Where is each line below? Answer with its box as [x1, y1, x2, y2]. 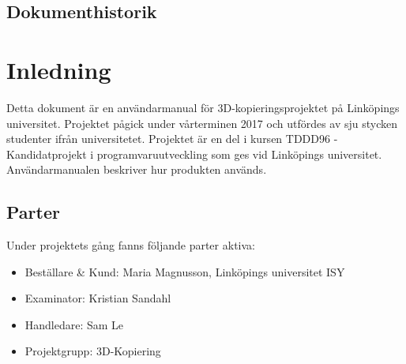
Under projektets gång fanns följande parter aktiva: [6, 237, 255, 253]
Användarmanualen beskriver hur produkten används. [6, 161, 267, 178]
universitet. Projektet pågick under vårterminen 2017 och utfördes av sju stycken [6, 114, 398, 131]
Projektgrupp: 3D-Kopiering [24, 343, 161, 359]
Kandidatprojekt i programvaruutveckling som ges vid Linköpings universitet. [6, 145, 382, 162]
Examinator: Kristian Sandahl [24, 290, 171, 306]
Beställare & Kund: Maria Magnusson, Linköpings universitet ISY [24, 263, 345, 280]
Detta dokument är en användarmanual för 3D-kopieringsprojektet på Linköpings [6, 99, 400, 115]
